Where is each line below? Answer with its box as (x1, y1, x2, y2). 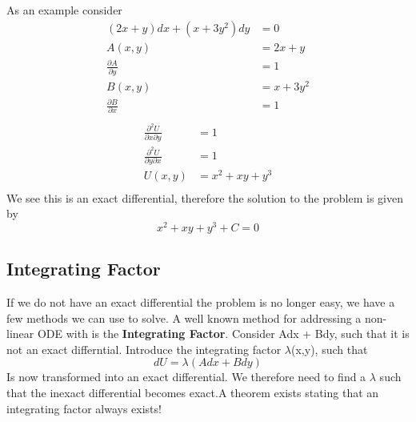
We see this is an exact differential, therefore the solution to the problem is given (6, 189, 403, 206)
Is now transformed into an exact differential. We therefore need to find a (6, 368, 366, 385)
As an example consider (6, 2, 122, 18)
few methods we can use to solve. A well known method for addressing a (6, 309, 362, 326)
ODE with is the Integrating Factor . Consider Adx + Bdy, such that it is (37, 325, 410, 342)
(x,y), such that (291, 340, 368, 357)
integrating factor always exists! (6, 400, 162, 416)
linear (6, 325, 34, 342)
